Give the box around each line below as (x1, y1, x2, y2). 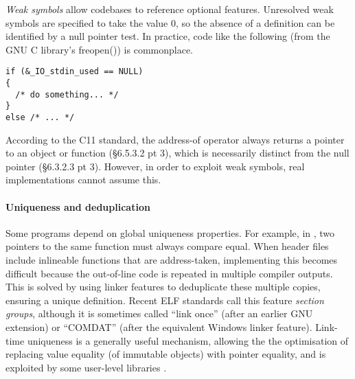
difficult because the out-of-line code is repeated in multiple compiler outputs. (5, 266, 333, 280)
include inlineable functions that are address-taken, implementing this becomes (5, 253, 338, 267)
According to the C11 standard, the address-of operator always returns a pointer (5, 132, 345, 146)
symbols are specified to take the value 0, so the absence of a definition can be (5, 15, 335, 30)
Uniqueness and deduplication (5, 199, 150, 214)
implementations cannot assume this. (5, 172, 161, 187)
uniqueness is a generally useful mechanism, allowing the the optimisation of (27, 333, 349, 347)
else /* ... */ (5, 113, 75, 122)
